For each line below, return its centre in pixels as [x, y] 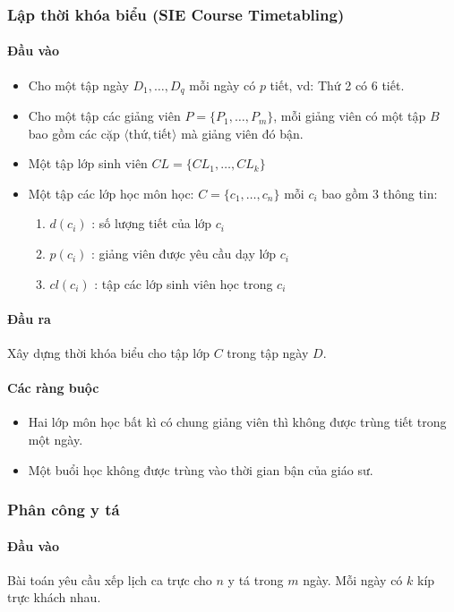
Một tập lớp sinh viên [88, 163]
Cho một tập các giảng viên [104, 116]
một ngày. [56, 440]
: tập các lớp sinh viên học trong [184, 283]
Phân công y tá [64, 510]
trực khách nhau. [54, 597]
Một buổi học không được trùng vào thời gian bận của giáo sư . [201, 469]
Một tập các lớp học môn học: [111, 193]
